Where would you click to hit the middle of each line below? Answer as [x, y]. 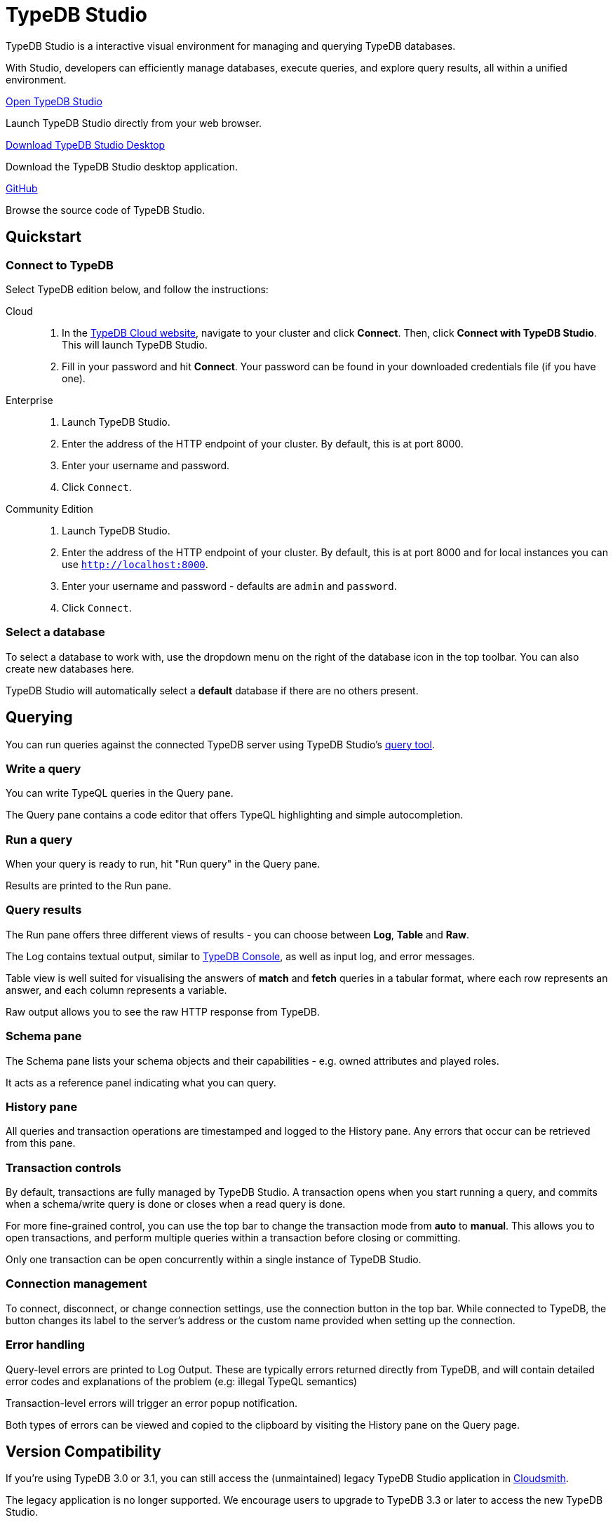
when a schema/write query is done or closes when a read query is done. [176, 1204]
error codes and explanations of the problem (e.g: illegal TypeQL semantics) [182, 1381]
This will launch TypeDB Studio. [135, 344]
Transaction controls [63, 1167]
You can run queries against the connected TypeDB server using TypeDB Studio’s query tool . [220, 744]
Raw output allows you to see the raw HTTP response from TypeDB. [163, 1011]
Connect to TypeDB [60, 265]
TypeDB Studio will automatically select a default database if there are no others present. [212, 690]
